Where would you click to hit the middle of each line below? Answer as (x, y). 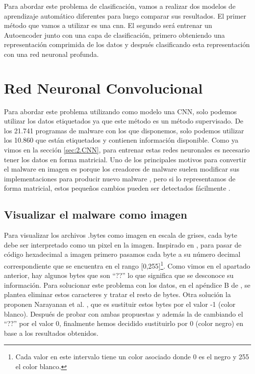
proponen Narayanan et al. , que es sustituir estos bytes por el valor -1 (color (120, 304)
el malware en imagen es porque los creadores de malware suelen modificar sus (122, 169)
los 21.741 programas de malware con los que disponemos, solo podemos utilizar (124, 130)
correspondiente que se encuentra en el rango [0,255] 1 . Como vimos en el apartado (127, 265)
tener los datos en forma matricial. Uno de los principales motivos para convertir (125, 159)
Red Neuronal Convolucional (103, 87)
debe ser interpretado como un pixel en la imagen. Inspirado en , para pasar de (123, 244)
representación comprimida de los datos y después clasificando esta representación (127, 44)
